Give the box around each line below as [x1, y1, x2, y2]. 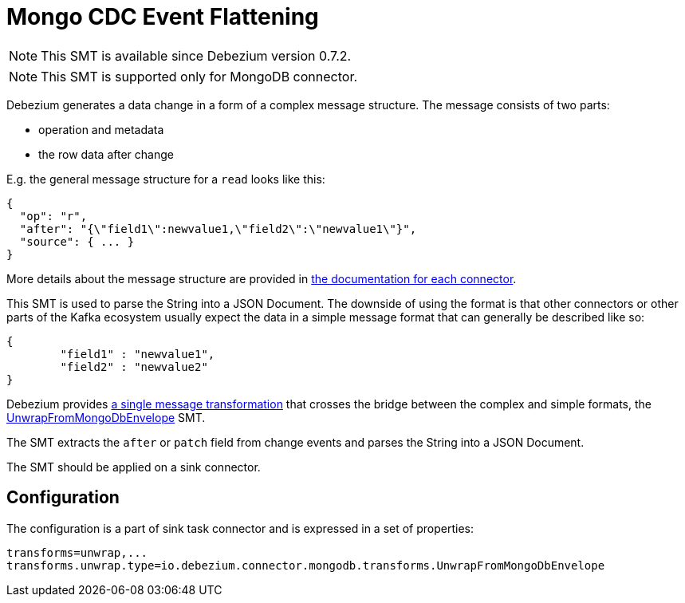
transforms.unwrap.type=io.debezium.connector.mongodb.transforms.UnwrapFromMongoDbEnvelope [6, 558, 605, 572]
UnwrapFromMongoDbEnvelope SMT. [6, 410, 206, 424]
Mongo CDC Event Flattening [6, 3, 319, 30]
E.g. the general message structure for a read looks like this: [6, 171, 325, 186]
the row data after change [38, 147, 174, 161]
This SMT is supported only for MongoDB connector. [41, 68, 358, 85]
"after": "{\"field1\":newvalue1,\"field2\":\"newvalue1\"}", [19, 222, 417, 235]
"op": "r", [19, 209, 88, 223]
